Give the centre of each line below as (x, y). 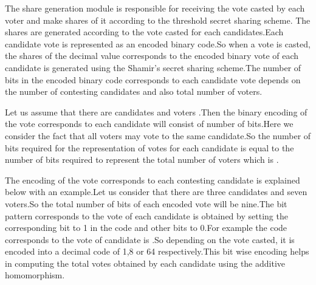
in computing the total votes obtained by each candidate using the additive (145, 263)
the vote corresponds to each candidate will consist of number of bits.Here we (149, 124)
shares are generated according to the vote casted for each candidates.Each (144, 32)
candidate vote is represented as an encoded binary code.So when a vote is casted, (158, 43)
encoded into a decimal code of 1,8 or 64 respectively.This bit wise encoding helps (157, 251)
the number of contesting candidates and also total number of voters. (134, 91)
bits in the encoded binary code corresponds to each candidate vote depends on (153, 79)
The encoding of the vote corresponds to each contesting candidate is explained (153, 180)
